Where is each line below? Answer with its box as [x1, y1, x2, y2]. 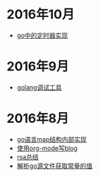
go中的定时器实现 [16, 31, 68, 39]
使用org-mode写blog [16, 144, 78, 152]
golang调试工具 [16, 83, 62, 92]
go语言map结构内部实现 [16, 135, 87, 143]
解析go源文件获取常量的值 [16, 161, 93, 170]
